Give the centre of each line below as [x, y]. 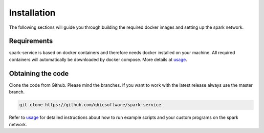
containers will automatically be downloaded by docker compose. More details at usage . [98, 59]
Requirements [31, 41]
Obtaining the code [39, 73]
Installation [32, 13]
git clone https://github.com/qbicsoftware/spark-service [90, 105]
